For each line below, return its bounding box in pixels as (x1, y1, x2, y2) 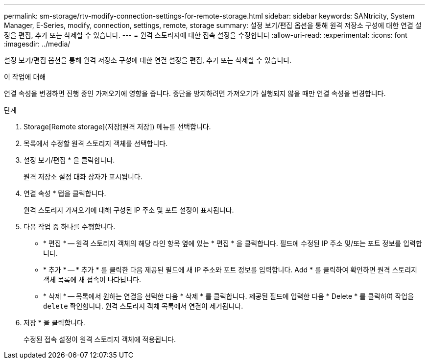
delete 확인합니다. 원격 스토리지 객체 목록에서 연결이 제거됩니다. (43, 302, 243, 310)
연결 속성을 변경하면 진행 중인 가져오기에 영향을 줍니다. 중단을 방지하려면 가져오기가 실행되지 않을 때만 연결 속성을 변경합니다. (4, 89, 386, 97)
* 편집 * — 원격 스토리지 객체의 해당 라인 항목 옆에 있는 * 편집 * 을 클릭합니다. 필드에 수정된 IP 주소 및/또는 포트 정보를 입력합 (43, 239, 422, 247)
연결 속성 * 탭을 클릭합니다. (24, 189, 106, 197)
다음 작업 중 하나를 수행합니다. (24, 222, 116, 231)
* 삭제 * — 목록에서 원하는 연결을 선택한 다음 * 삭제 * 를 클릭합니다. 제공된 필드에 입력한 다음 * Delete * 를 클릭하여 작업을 (43, 292, 414, 300)
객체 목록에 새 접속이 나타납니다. (43, 275, 142, 284)
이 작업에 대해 (4, 73, 46, 81)
